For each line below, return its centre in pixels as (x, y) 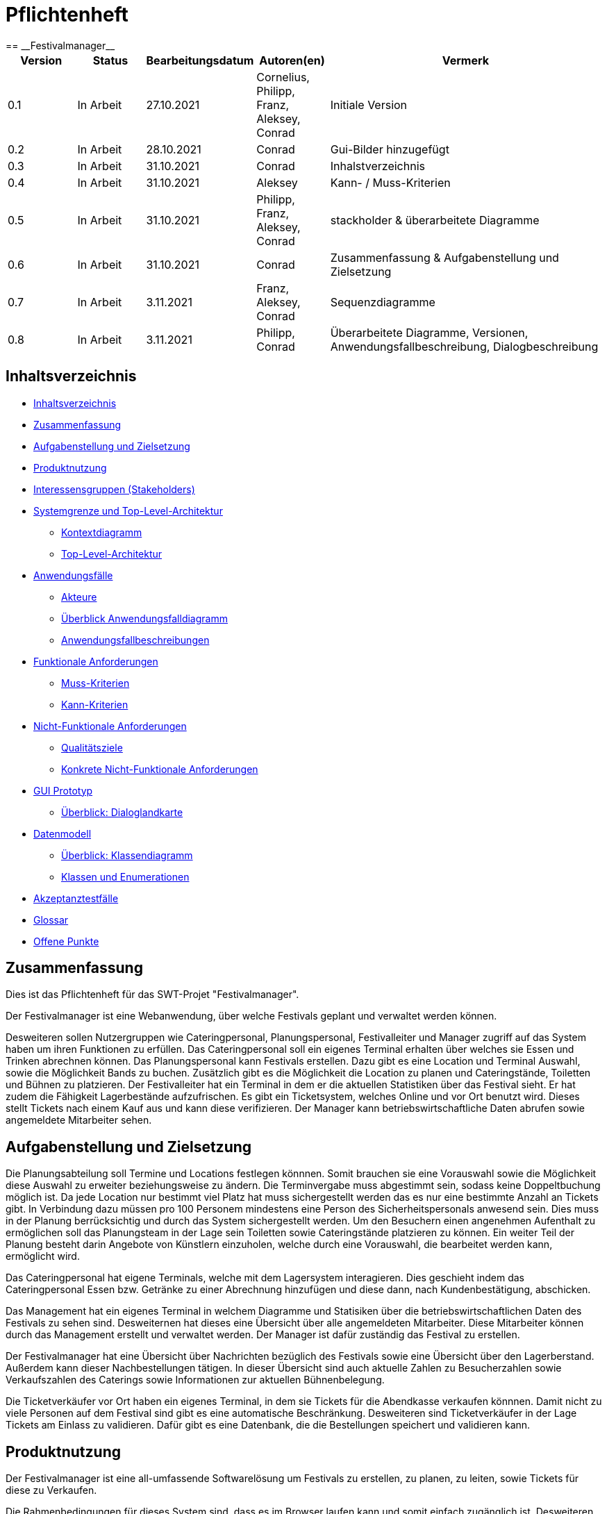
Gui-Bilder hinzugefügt (390, 149)
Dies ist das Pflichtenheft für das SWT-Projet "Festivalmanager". (152, 995)
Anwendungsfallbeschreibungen (135, 640)
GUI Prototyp (63, 790)
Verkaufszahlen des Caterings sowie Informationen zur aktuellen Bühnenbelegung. (195, 1380)
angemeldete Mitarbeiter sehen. (79, 1120)
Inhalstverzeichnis (377, 166)
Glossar (51, 920)
